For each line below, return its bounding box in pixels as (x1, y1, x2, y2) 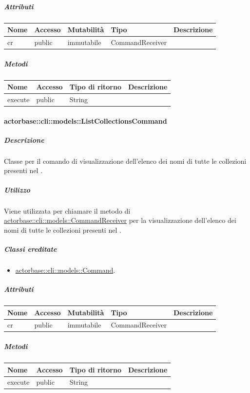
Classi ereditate (4, 243, 57, 254)
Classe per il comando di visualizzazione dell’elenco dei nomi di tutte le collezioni (4, 155, 247, 166)
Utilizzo (4, 184, 30, 195)
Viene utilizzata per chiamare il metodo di (4, 205, 131, 216)
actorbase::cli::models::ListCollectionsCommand (4, 115, 167, 126)
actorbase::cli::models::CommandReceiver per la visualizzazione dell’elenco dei (4, 215, 236, 225)
